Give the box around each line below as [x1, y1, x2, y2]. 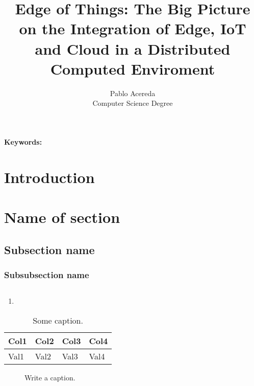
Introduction [4, 166, 95, 187]
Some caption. [33, 314, 83, 326]
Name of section [4, 207, 120, 228]
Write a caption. [24, 372, 75, 382]
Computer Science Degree [92, 98, 173, 108]
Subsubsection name [4, 268, 89, 281]
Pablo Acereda [110, 87, 156, 98]
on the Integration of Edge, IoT [19, 18, 246, 39]
